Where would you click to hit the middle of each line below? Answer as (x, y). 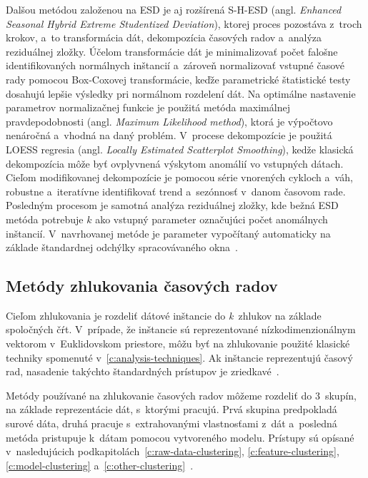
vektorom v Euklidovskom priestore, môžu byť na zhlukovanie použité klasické (178, 344)
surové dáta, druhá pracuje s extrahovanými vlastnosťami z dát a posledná (171, 423)
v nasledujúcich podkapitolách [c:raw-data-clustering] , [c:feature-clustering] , (173, 451)
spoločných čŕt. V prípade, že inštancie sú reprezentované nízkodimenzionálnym (181, 329)
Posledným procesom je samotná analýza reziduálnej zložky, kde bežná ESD (172, 205)
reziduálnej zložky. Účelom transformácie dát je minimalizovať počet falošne (172, 51)
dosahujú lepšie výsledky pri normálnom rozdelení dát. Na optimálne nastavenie (181, 93)
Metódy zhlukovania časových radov (142, 286)
